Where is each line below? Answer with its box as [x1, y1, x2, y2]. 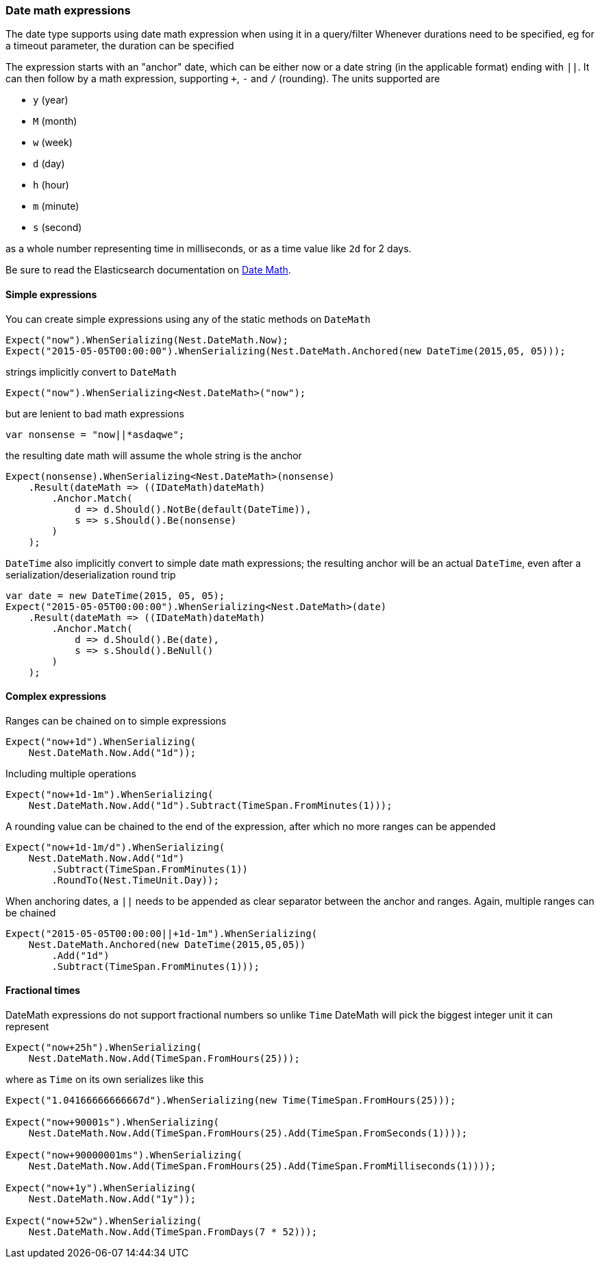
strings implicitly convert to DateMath [5, 365, 177, 378]
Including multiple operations [5, 767, 136, 779]
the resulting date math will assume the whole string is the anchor [5, 449, 302, 461]
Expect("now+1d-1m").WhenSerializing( [5, 788, 214, 800]
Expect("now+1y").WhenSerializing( [5, 1182, 197, 1194]
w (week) [33, 136, 73, 149]
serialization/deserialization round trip [5, 568, 176, 581]
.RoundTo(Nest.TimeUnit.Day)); [51, 874, 219, 886]
